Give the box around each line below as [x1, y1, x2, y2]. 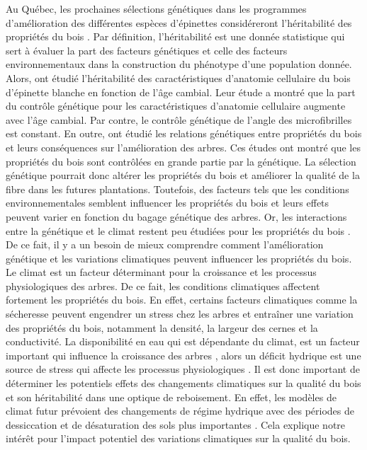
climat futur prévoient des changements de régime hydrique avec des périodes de [6, 403, 355, 418]
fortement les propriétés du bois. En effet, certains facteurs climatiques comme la [6, 292, 358, 307]
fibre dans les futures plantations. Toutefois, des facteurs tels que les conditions [6, 181, 349, 196]
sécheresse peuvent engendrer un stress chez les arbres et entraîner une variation [6, 306, 354, 321]
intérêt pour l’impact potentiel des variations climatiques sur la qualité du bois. [6, 431, 351, 446]
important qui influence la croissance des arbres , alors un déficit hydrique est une [6, 347, 361, 362]
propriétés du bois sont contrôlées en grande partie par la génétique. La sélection [6, 154, 356, 168]
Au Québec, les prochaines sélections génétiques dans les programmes [6, 1, 307, 16]
